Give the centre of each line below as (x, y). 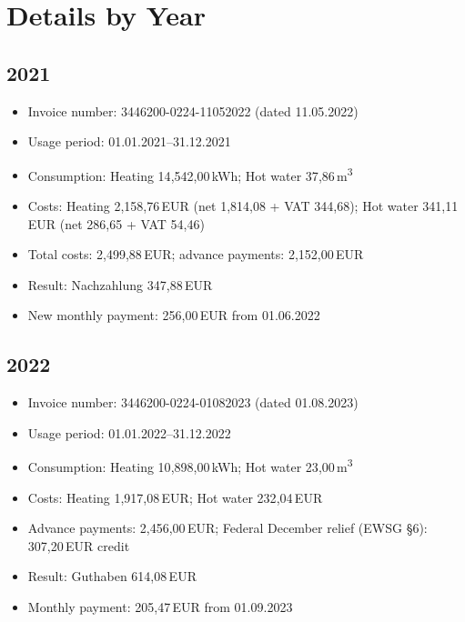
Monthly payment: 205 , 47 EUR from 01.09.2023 (160, 607)
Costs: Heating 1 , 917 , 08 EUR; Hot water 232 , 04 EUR (175, 497)
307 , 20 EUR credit (79, 545)
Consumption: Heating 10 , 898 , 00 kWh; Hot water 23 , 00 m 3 (190, 466)
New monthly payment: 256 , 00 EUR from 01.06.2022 (174, 315)
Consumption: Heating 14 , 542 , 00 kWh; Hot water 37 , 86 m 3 (190, 174)
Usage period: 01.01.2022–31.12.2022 (129, 432)
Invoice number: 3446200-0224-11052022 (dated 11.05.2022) (193, 110)
